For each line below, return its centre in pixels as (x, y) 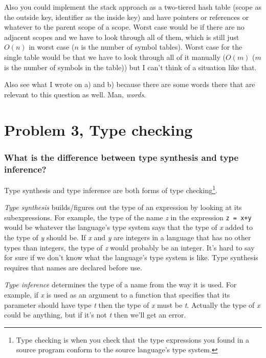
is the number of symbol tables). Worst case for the (162, 47)
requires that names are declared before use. (73, 267)
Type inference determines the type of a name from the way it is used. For (120, 285)
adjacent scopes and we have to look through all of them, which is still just (122, 37)
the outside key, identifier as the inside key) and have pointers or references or (127, 17)
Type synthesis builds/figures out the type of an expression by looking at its (123, 207)
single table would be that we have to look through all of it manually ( (115, 57)
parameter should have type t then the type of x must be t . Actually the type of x (132, 304)
